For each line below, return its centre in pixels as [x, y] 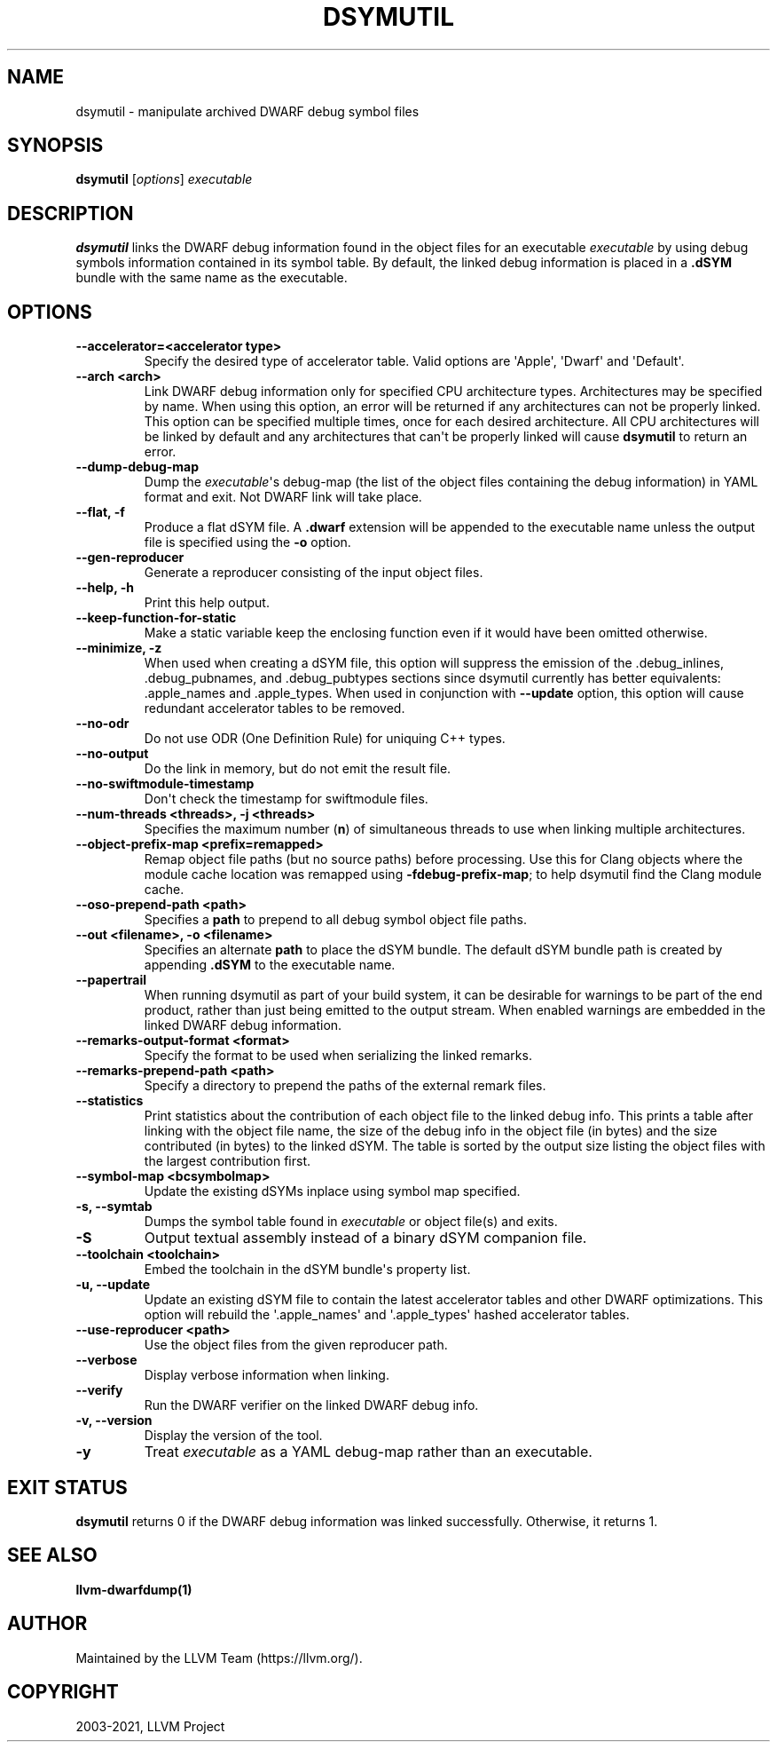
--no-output [112, 754]
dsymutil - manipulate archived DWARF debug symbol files [247, 111]
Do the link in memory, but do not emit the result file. [298, 769]
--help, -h [105, 588]
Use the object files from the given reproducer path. [296, 1345]
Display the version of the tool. [233, 1436]
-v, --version [114, 1421]
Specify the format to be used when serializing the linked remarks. [338, 1056]
